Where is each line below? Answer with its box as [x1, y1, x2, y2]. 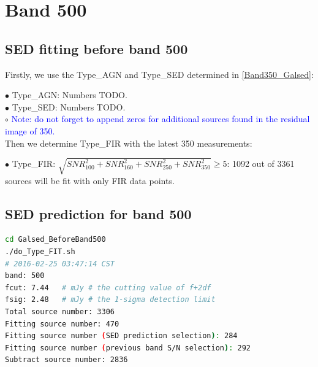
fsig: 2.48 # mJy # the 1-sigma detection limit [5, 295, 216, 304]
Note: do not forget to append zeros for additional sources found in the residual [11, 112, 310, 125]
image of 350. [5, 124, 55, 137]
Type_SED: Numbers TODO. [12, 100, 126, 113]
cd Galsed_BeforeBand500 [5, 235, 106, 244]
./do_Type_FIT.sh [5, 247, 75, 257]
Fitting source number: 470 [5, 319, 119, 328]
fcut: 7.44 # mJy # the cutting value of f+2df [5, 283, 211, 292]
